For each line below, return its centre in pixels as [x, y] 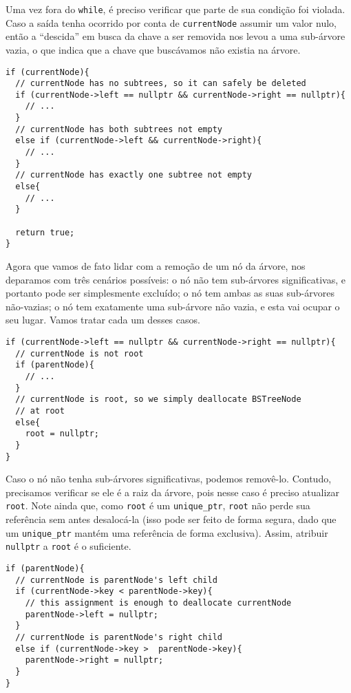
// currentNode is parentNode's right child [119, 637]
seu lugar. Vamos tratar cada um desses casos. [103, 320]
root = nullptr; [62, 434]
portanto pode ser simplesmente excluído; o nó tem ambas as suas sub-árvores [170, 293]
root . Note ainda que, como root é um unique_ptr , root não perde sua [158, 505]
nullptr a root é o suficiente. [68, 546]
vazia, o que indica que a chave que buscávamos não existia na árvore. [153, 49]
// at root [40, 411]
